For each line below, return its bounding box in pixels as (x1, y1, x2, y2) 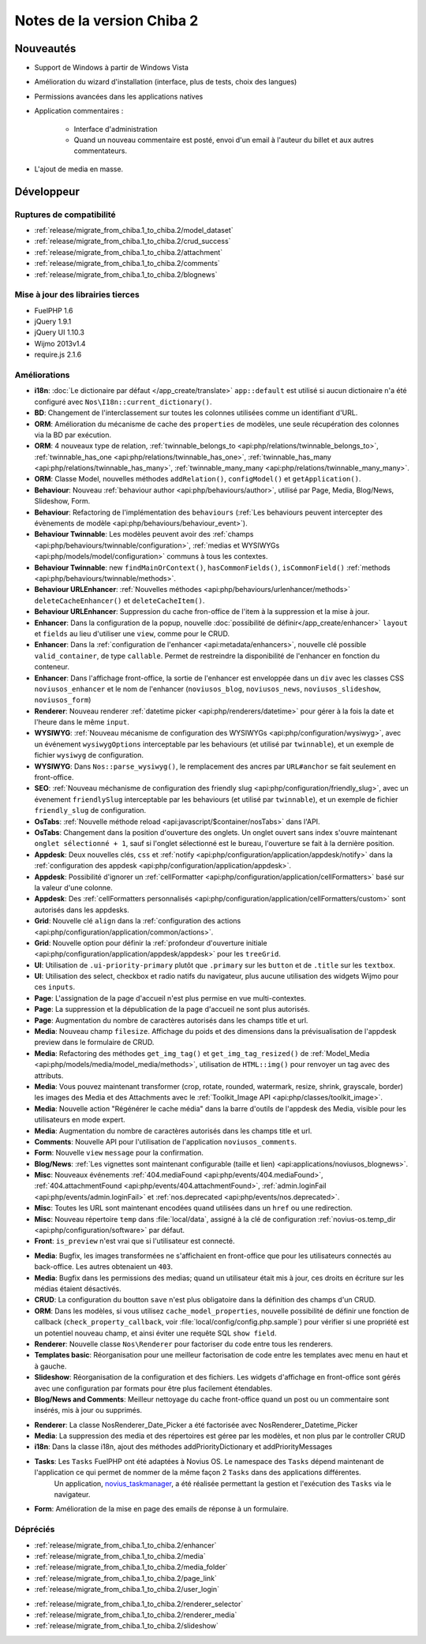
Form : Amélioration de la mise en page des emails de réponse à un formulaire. (34, 1504, 289, 1514)
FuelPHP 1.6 (34, 305, 73, 315)
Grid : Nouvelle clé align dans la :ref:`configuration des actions (34, 916, 241, 926)
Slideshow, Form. (34, 496, 91, 506)
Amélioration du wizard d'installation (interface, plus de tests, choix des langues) (34, 77, 297, 87)
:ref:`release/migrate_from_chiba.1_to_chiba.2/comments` (34, 259, 220, 268)
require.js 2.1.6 (34, 350, 82, 359)
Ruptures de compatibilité (14, 209, 116, 220)
